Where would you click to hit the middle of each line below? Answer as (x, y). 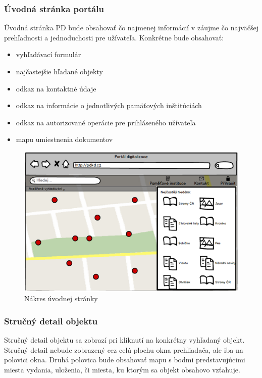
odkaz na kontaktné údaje (56, 88)
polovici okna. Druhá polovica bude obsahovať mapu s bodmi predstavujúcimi (125, 360)
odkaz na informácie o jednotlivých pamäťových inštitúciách (109, 105)
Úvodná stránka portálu (54, 8)
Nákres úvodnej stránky (61, 298)
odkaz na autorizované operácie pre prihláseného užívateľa (106, 122)
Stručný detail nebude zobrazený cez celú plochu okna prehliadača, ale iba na (124, 349)
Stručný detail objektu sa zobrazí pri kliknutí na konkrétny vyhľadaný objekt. (124, 339)
